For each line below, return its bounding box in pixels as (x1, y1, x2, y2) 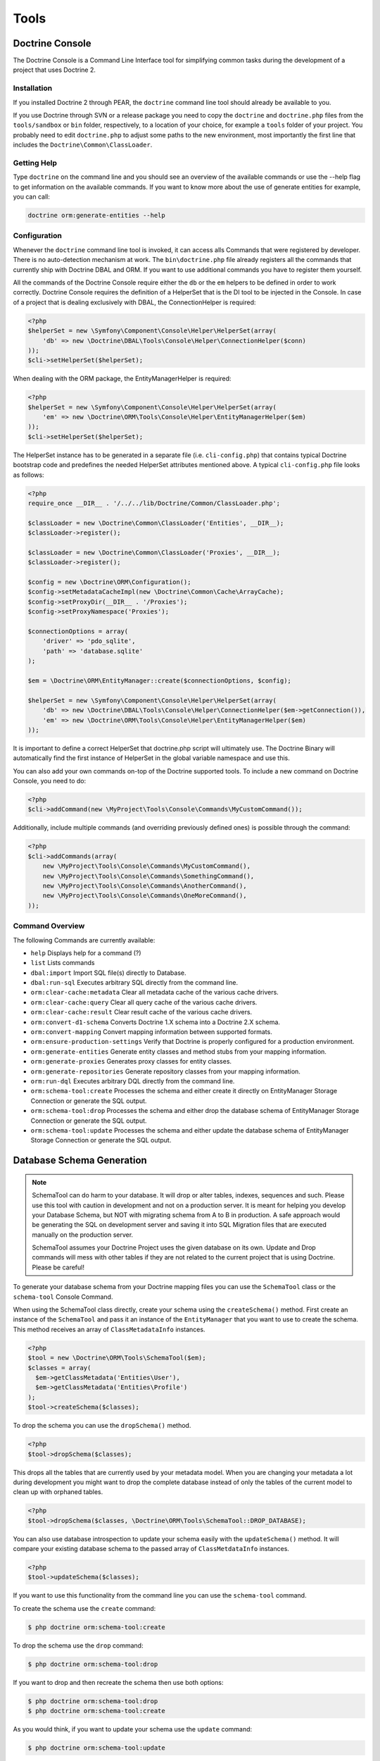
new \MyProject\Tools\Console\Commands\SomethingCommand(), (42, 872, 255, 880)
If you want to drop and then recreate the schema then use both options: (13, 1678, 224, 1686)
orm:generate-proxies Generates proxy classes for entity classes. (30, 1057, 232, 1066)
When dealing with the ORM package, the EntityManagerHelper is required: (13, 374, 232, 383)
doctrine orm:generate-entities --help (27, 211, 165, 220)
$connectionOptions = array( (27, 628, 129, 635)
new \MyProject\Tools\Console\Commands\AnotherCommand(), (42, 882, 247, 890)
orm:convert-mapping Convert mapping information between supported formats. (30, 1028, 272, 1036)
